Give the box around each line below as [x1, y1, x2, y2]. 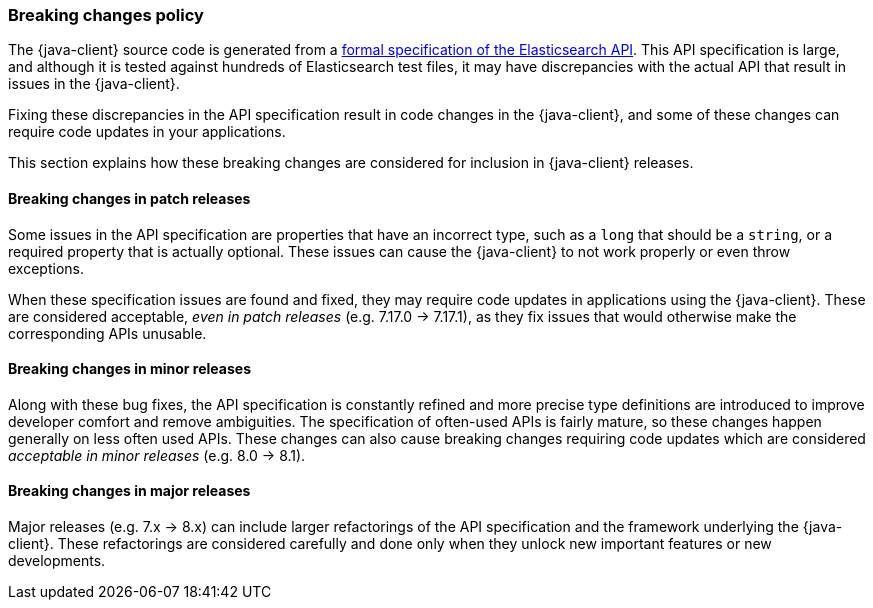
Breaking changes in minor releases [8, 360, 251, 378]
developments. [8, 552, 106, 570]
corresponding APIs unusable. [8, 324, 207, 342]
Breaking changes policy [8, 5, 204, 25]
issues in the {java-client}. [8, 75, 180, 93]
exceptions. [8, 259, 84, 277]
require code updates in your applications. [8, 123, 286, 141]
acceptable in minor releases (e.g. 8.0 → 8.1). [8, 446, 306, 464]
